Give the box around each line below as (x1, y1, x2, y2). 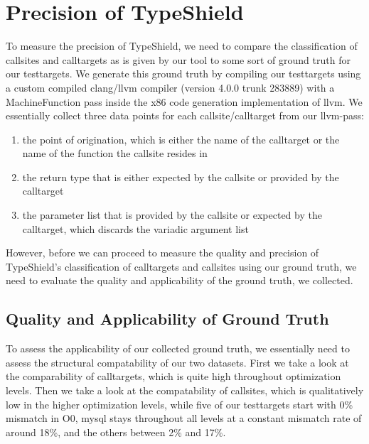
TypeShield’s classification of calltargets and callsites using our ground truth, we (6, 259, 357, 274)
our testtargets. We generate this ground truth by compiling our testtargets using (6, 66, 361, 81)
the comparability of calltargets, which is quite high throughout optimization (6, 369, 341, 384)
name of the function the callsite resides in (22, 146, 208, 161)
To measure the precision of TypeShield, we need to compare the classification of (6, 38, 358, 53)
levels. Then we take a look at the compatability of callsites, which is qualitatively (6, 383, 364, 398)
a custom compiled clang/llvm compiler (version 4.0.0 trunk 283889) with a (6, 80, 335, 94)
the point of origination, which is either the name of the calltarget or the (22, 131, 340, 146)
